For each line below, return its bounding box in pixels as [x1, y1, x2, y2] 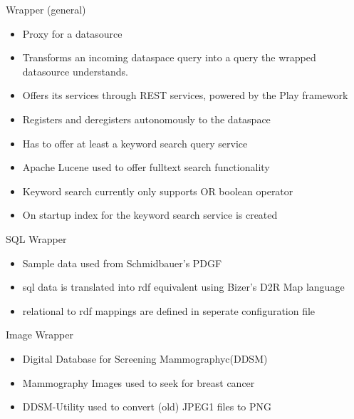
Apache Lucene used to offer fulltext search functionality [22, 160, 270, 175]
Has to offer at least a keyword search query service [22, 135, 248, 150]
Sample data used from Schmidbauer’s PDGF [22, 255, 222, 270]
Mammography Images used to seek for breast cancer [22, 375, 255, 390]
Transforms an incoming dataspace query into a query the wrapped [22, 50, 316, 65]
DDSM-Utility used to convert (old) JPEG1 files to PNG [22, 399, 272, 414]
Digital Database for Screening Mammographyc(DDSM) [22, 351, 268, 366]
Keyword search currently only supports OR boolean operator [22, 183, 293, 198]
